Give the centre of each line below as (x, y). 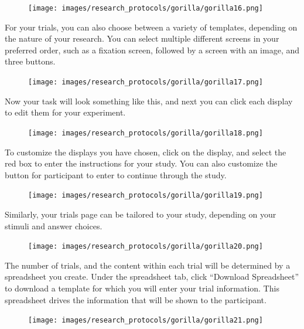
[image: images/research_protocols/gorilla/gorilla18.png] (146, 133)
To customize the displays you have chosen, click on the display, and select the (146, 152)
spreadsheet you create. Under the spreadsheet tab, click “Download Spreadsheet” (152, 277)
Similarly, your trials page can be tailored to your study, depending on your (141, 214)
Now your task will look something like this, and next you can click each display (149, 101)
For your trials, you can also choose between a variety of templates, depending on (151, 27)
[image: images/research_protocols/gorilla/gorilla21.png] (146, 320)
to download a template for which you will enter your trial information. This (142, 288)
